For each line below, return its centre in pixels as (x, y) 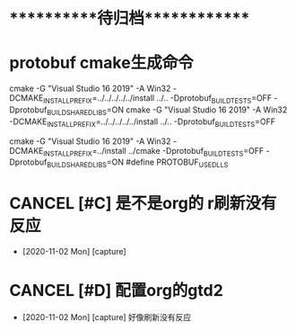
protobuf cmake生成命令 (102, 63)
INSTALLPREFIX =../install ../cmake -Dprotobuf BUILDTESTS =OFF (154, 152)
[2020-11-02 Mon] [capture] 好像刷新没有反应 (107, 317)
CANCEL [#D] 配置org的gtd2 (117, 291)
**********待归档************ (130, 18)
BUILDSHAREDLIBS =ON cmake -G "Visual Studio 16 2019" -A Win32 (167, 111)
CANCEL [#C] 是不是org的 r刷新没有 (143, 204)
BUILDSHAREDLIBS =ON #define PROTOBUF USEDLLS (137, 163)
